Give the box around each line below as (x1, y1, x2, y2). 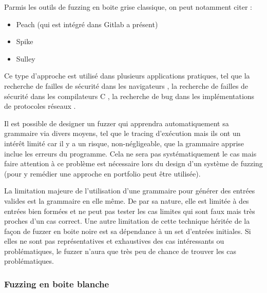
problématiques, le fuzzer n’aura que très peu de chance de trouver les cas (4, 245, 237, 256)
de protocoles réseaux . (4, 101, 76, 111)
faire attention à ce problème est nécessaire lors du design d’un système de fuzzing (4, 158, 263, 169)
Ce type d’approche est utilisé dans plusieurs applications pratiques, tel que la (4, 70, 250, 81)
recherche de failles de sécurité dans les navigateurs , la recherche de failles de (4, 80, 249, 91)
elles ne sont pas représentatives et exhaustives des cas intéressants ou (4, 236, 224, 246)
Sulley (16, 53, 35, 64)
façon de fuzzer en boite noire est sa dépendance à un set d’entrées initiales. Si (4, 225, 251, 236)
